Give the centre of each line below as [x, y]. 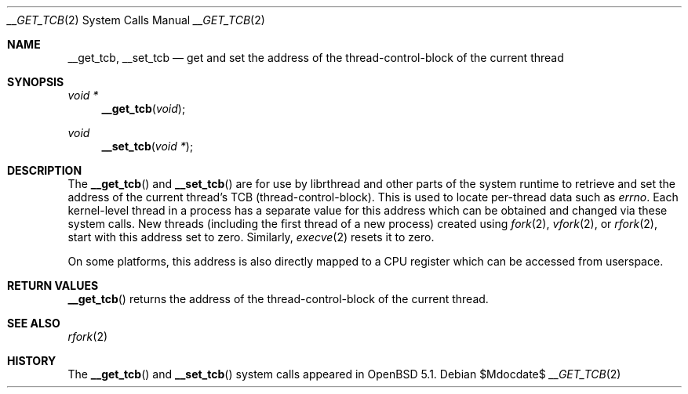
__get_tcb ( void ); [144, 108]
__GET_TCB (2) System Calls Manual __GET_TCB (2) [136, 20]
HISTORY [32, 361]
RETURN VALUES [53, 286]
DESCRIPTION [45, 170]
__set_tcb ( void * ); [147, 146]
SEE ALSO [34, 323]
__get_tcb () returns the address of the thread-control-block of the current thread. [278, 299]
